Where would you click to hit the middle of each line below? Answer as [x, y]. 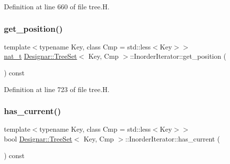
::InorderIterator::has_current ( [172, 139]
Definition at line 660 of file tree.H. [57, 6]
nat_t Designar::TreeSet [41, 56]
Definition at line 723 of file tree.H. [57, 89]
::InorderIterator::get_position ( [178, 56]
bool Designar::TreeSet [38, 139]
